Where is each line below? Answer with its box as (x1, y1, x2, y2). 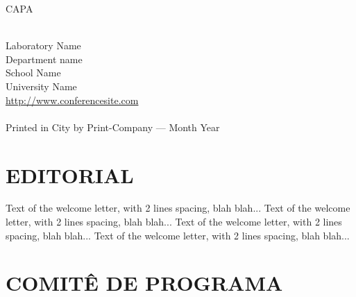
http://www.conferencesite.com (6, 92, 139, 107)
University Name (6, 78, 77, 93)
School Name (6, 65, 61, 80)
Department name (6, 51, 83, 66)
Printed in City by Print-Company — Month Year (6, 119, 220, 134)
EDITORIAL (6, 160, 134, 189)
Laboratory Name (6, 38, 81, 53)
